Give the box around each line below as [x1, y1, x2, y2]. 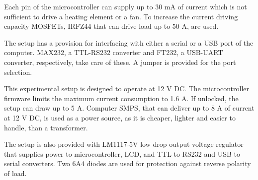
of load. [4, 168, 27, 178]
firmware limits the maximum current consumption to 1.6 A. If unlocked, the [4, 93, 239, 103]
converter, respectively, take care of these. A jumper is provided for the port [4, 57, 236, 67]
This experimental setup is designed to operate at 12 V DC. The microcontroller [4, 83, 249, 94]
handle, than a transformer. [4, 122, 88, 132]
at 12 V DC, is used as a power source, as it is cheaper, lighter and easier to [4, 112, 236, 122]
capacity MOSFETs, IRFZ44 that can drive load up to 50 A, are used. [4, 21, 219, 31]
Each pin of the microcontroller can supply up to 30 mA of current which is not [4, 1, 247, 11]
